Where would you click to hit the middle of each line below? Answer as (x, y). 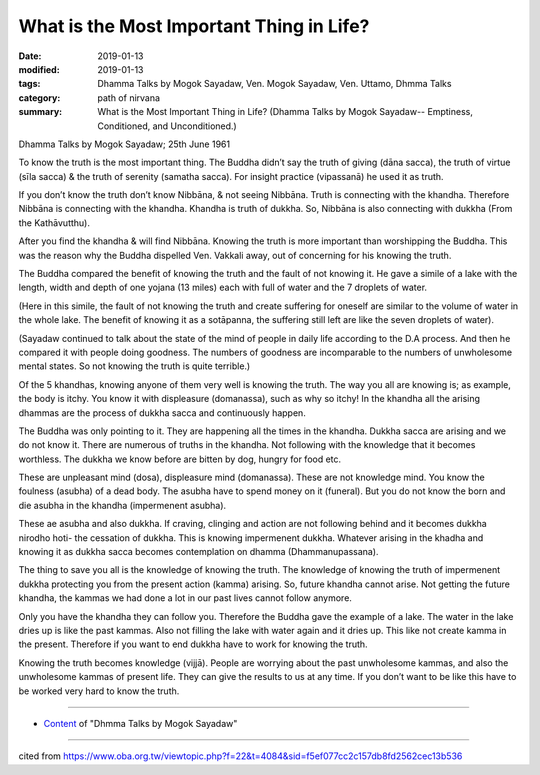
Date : (30, 56)
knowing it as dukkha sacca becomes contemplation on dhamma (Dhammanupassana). (198, 552)
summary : (40, 112)
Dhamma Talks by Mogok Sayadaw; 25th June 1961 (124, 144)
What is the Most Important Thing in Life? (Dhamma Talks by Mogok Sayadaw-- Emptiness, (285, 112)
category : (39, 97)
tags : (29, 84)
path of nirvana (128, 97)
